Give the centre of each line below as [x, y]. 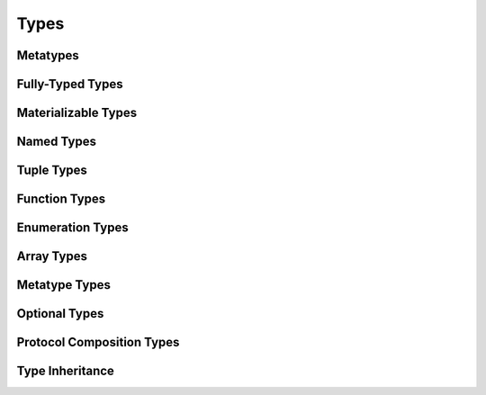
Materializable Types [77, 113]
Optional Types [60, 314]
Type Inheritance [65, 371]
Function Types [61, 199]
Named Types [56, 142]
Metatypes [48, 55]
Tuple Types [52, 171]
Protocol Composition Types [98, 342]
